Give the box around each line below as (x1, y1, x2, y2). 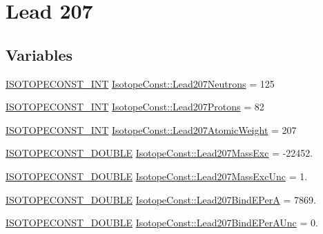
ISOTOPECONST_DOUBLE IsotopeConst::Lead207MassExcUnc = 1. (6, 168, 308, 183)
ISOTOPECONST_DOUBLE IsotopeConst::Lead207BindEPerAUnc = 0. (6, 215, 318, 230)
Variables (6, 43, 73, 65)
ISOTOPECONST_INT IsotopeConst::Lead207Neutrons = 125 (6, 76, 275, 90)
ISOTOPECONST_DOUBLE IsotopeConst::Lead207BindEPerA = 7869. (6, 192, 316, 206)
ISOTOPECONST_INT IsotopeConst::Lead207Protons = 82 (6, 99, 264, 114)
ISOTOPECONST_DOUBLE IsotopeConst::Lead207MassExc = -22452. (6, 146, 313, 160)
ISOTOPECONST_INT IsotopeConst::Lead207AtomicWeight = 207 (6, 122, 297, 137)
